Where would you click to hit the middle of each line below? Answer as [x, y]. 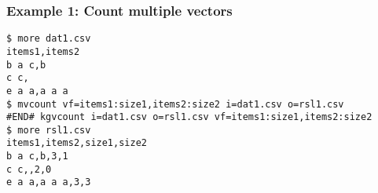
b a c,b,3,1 [37, 157]
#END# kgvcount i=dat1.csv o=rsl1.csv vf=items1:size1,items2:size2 [189, 117]
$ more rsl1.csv [49, 130]
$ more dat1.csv [49, 39]
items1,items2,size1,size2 [77, 143]
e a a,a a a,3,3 [49, 182]
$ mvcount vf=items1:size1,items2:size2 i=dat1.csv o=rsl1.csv [175, 104]
